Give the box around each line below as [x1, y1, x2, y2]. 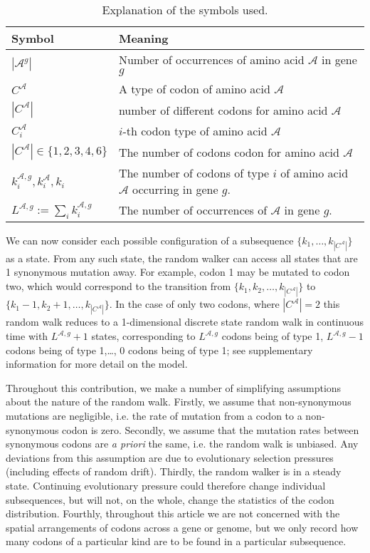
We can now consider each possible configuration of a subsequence [6, 232, 294, 247]
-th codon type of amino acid [122, 123, 268, 139]
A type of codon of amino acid [118, 81, 270, 97]
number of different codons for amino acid [118, 101, 328, 118]
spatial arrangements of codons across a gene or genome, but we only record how [6, 520, 359, 534]
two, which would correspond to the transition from [6, 279, 231, 294]
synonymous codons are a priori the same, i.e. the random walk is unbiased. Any [6, 436, 359, 451]
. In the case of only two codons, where [109, 296, 280, 311]
